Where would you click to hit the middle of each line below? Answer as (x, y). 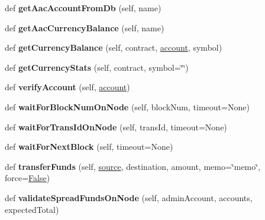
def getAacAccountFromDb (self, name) (83, 8)
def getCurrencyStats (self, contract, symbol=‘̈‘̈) (97, 67)
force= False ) (28, 178)
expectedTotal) (32, 209)
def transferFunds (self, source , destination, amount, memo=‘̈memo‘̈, (133, 166)
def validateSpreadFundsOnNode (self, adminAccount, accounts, (129, 197)
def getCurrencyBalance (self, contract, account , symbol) (114, 47)
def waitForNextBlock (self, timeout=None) (89, 147)
